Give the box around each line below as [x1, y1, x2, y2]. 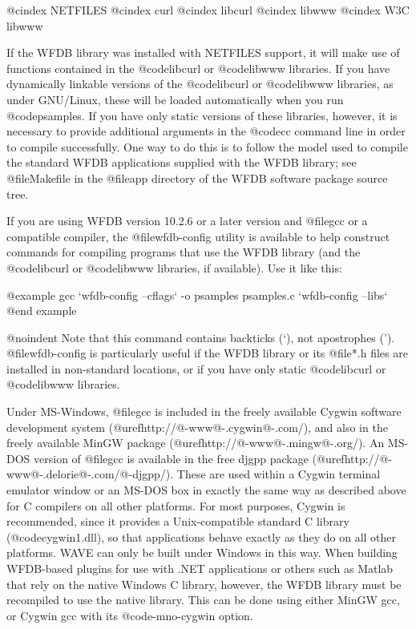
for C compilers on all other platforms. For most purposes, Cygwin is [6, 497, 345, 514]
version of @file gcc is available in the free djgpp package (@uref [34, 450, 345, 466]
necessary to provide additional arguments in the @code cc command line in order [6, 123, 406, 139]
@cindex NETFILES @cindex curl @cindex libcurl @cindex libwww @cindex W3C [6, 2, 410, 18]
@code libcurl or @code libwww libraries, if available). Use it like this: [6, 259, 342, 276]
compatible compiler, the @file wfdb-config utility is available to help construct [6, 228, 390, 244]
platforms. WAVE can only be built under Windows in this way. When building [6, 544, 398, 561]
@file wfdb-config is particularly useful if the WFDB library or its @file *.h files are [6, 345, 408, 361]
